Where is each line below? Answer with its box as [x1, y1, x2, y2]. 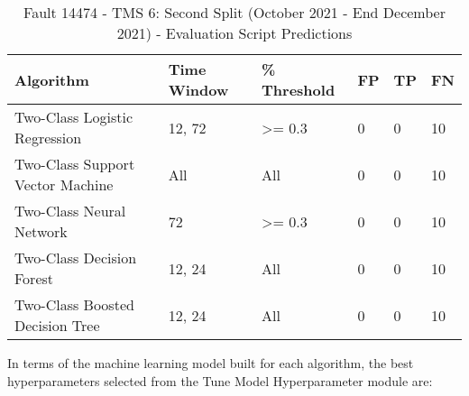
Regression [14, 127, 82, 148]
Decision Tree [14, 315, 100, 336]
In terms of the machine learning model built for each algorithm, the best [7, 354, 414, 372]
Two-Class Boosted [14, 294, 134, 315]
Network [14, 221, 68, 242]
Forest [14, 268, 54, 289]
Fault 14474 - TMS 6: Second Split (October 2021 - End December [23, 2, 446, 23]
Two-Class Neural [14, 200, 126, 221]
